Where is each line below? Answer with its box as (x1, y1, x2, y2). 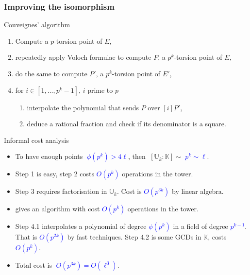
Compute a (15, 35, 49, 46)
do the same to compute (15, 69, 87, 78)
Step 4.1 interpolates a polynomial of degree (15, 221, 147, 231)
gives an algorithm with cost (15, 204, 100, 214)
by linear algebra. (171, 186, 224, 196)
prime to (87, 85, 113, 95)
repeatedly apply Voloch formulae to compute (15, 52, 151, 62)
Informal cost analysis (4, 135, 69, 145)
